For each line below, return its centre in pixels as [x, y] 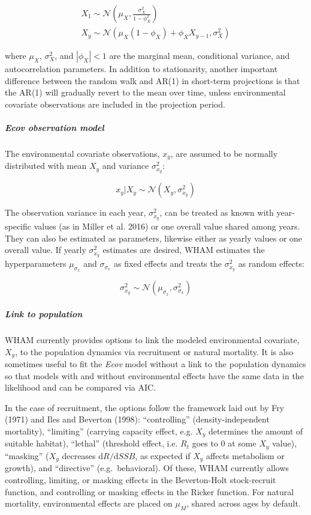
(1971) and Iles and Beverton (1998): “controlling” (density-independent [137, 419]
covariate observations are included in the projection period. [115, 104]
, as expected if [163, 455]
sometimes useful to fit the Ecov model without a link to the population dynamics [155, 364]
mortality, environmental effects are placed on [89, 503]
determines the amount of [256, 431]
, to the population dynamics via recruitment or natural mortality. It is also [154, 351]
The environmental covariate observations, [82, 153]
